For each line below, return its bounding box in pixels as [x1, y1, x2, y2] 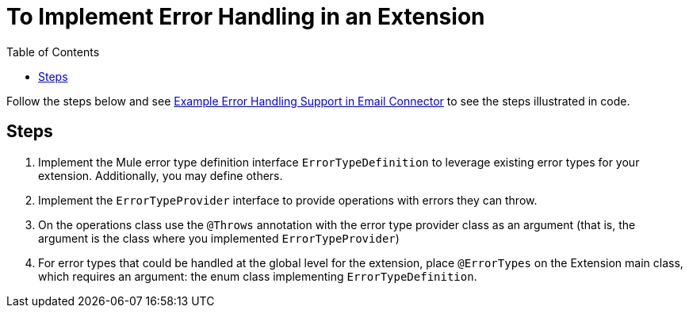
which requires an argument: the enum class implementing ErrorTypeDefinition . [38, 269, 477, 283]
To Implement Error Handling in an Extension [6, 3, 485, 30]
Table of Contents [6, 44, 100, 59]
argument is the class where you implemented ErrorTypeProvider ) [38, 231, 400, 245]
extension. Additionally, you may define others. [38, 168, 283, 182]
